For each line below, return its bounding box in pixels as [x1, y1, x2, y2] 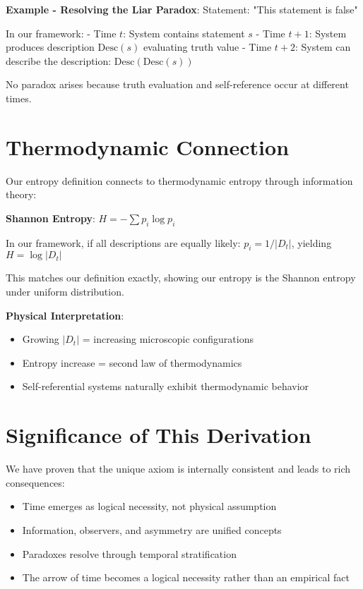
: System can [295, 40, 351, 54]
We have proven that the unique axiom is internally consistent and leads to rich [6, 461, 351, 476]
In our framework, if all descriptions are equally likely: [6, 235, 241, 250]
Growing [22, 332, 59, 346]
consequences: [6, 475, 65, 490]
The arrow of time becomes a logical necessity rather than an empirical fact [22, 570, 350, 585]
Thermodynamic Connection [6, 132, 290, 161]
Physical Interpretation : [6, 308, 124, 322]
